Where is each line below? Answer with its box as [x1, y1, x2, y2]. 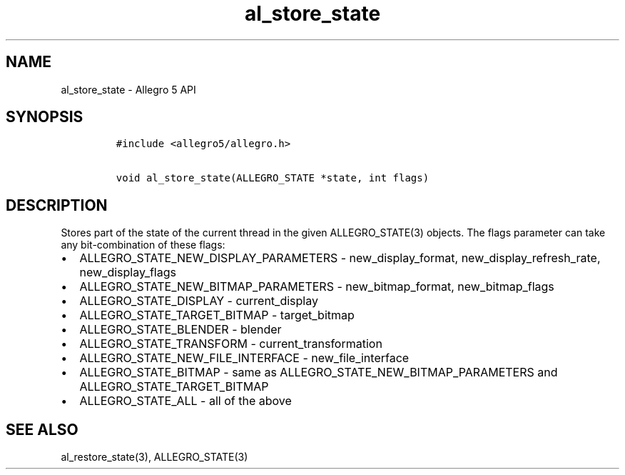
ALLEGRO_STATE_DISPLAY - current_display [79, 294, 318, 309]
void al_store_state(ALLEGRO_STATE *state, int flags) [116, 172, 430, 184]
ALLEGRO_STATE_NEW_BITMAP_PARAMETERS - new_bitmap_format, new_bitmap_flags [79, 279, 554, 294]
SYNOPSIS [6, 108, 83, 126]
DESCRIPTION [6, 196, 108, 214]
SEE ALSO [6, 420, 78, 439]
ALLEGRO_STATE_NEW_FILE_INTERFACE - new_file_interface [79, 351, 410, 366]
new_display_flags [79, 265, 176, 280]
